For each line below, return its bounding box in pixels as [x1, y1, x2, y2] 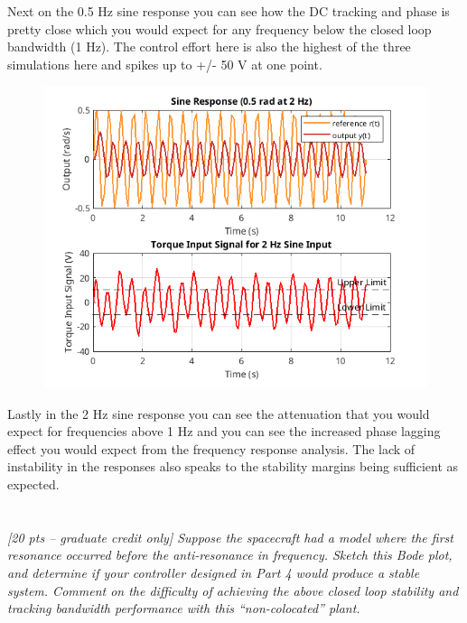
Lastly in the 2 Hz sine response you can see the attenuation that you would [7, 404, 430, 423]
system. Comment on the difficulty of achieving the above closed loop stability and [7, 581, 459, 600]
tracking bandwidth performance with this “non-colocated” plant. [7, 599, 360, 618]
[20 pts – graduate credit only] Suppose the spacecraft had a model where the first [7, 527, 453, 546]
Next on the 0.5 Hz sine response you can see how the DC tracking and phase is [7, 2, 450, 20]
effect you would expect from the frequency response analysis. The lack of [7, 439, 416, 458]
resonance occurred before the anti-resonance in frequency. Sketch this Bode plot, [7, 545, 453, 564]
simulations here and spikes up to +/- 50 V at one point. [7, 54, 322, 73]
